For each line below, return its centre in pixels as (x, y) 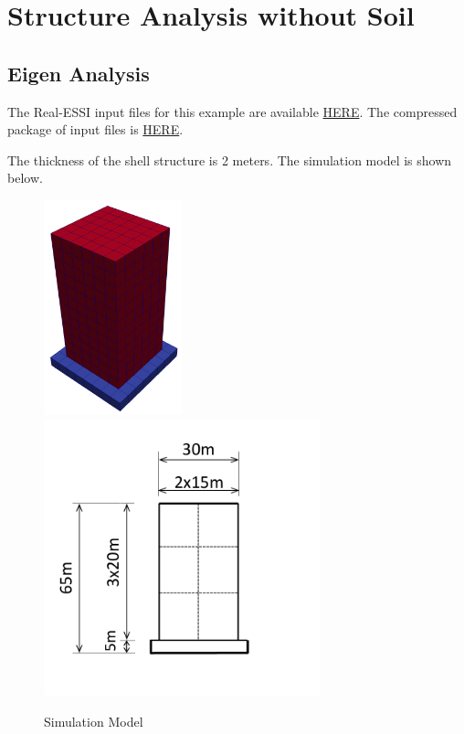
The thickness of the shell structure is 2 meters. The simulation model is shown (230, 160)
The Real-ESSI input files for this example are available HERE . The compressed (232, 111)
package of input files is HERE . (95, 129)
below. (25, 178)
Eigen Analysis (79, 73)
